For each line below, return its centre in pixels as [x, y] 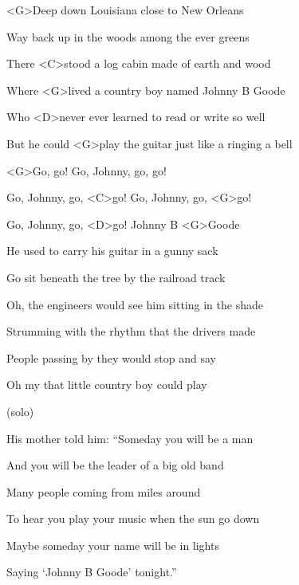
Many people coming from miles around [104, 491]
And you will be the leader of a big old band [115, 465]
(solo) [20, 411]
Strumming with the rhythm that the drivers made [131, 331]
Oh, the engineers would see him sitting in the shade [135, 304]
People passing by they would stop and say [112, 357]
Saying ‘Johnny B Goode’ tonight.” [92, 572]
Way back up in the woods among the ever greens [128, 36]
